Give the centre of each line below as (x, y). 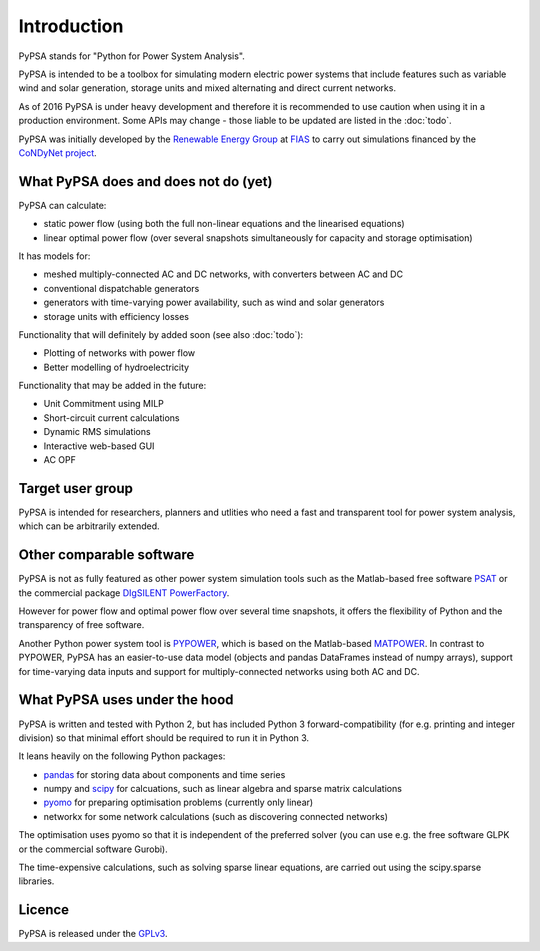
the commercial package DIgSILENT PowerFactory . (124, 592)
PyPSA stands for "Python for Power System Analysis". (131, 56)
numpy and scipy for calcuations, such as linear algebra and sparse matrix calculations (222, 789)
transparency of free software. (81, 625)
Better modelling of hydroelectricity (116, 367)
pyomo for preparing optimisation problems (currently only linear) (178, 802)
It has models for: (54, 256)
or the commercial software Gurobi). (93, 849)
